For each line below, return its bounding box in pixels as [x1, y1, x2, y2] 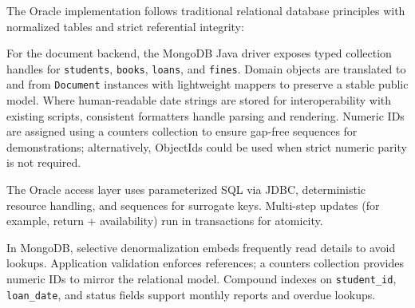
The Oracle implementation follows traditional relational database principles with [6, 2, 405, 18]
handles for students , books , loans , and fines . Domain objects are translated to [6, 60, 406, 77]
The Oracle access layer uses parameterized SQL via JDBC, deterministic [6, 181, 366, 198]
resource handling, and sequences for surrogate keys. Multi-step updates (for [6, 196, 380, 213]
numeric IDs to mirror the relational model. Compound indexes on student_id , [6, 270, 397, 287]
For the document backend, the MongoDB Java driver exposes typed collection [6, 45, 392, 61]
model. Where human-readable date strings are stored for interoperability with [6, 92, 392, 109]
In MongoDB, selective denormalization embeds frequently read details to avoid [6, 239, 396, 255]
